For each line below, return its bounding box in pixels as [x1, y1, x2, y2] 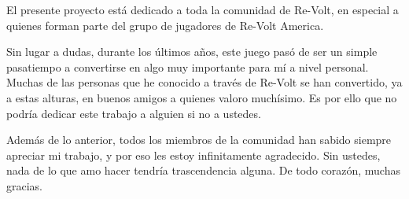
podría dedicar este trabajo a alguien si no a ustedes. [6, 105, 261, 121]
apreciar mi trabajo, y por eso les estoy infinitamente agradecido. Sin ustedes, [6, 146, 381, 163]
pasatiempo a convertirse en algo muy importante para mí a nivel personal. [6, 58, 369, 75]
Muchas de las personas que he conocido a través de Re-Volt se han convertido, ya [6, 74, 403, 90]
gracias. [6, 177, 43, 193]
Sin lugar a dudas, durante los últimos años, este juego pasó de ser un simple [6, 43, 378, 60]
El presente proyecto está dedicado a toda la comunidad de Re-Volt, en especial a [6, 2, 399, 17]
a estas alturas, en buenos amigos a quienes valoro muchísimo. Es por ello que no [6, 89, 397, 105]
